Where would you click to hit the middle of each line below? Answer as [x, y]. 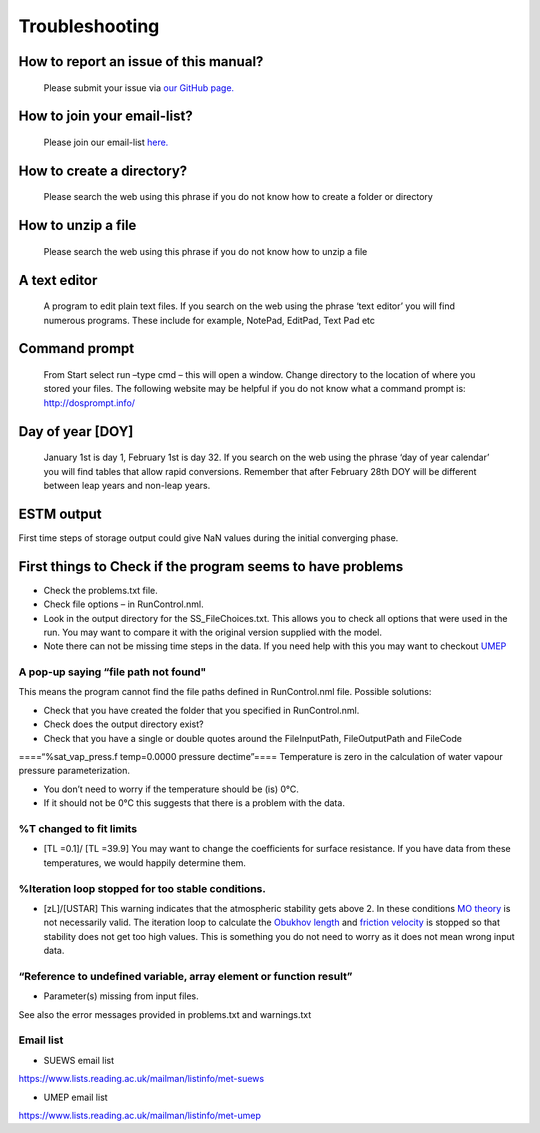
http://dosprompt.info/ [89, 402]
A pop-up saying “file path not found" [112, 672]
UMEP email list [76, 1097]
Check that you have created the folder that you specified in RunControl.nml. [201, 710]
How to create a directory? [103, 170]
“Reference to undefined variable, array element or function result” [185, 976]
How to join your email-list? [106, 116]
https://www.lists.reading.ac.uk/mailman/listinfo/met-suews [141, 1079]
